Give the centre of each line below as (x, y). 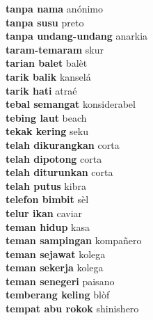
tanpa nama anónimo (54, 8)
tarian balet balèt (47, 63)
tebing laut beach (46, 117)
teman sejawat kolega (56, 254)
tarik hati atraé (41, 90)
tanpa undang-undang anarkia (77, 36)
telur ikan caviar (44, 213)
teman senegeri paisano (60, 281)
